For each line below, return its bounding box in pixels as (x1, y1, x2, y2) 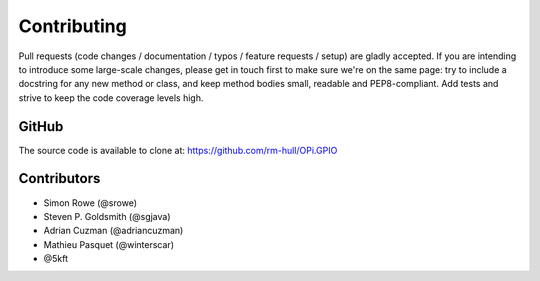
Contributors (18, 170, 101, 187)
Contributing (18, 15, 127, 37)
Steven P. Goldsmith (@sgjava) (43, 210, 171, 222)
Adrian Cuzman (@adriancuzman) (43, 225, 184, 237)
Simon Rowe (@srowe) (43, 196, 138, 209)
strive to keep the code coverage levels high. (18, 91, 204, 104)
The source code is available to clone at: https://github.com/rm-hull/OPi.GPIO (18, 144, 338, 156)
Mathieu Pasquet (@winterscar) (43, 238, 175, 250)
